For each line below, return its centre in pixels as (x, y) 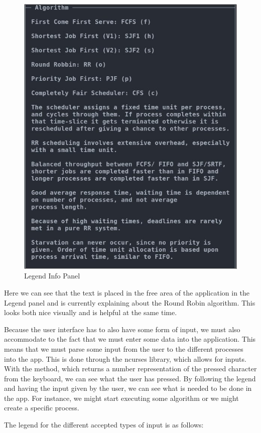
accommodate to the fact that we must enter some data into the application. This (130, 339)
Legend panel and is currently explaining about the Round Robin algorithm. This (130, 302)
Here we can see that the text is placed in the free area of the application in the (127, 292)
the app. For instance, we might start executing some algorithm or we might (121, 398)
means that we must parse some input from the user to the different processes (124, 348)
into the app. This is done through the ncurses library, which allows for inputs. (125, 358)
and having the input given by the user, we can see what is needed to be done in (128, 388)
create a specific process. (42, 408)
